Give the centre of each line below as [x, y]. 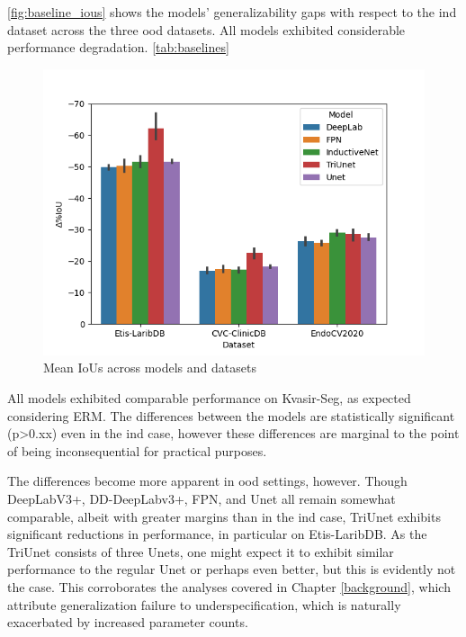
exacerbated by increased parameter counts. [128, 622]
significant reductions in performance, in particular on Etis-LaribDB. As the [217, 534]
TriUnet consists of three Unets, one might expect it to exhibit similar [201, 551]
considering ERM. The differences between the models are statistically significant [231, 415]
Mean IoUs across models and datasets [150, 368]
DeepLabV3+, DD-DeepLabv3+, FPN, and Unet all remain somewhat [202, 498]
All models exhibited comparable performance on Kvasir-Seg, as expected [209, 397]
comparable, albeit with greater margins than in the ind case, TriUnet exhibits [224, 516]
